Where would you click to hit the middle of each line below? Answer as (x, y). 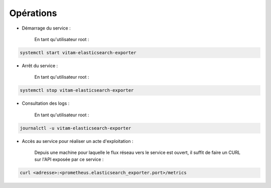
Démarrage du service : (46, 28)
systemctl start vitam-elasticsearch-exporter (78, 52)
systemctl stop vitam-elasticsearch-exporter (77, 90)
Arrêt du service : (40, 66)
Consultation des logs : (46, 103)
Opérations (33, 13)
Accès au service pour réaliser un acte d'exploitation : (78, 141)
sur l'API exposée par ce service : (69, 159)
